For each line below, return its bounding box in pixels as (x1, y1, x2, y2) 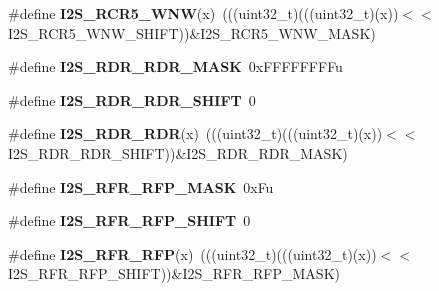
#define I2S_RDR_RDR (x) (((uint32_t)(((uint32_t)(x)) (8, 123, 383, 144)
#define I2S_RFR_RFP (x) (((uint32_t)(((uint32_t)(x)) (8, 243, 377, 264)
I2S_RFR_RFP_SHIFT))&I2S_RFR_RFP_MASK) (8, 263, 340, 284)
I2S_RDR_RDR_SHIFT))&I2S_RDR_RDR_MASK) (8, 142, 348, 163)
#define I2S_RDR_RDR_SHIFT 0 (8, 89, 256, 110)
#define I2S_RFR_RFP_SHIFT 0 (8, 210, 251, 231)
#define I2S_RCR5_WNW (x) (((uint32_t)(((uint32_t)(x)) (8, 3, 399, 23)
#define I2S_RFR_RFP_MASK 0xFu (8, 176, 274, 197)
